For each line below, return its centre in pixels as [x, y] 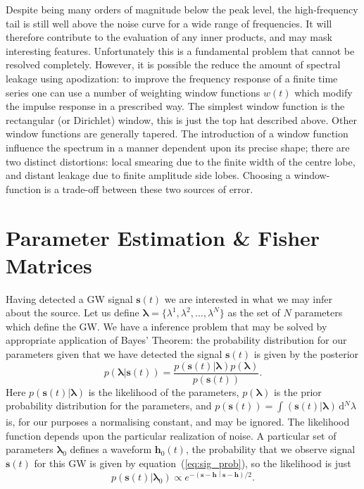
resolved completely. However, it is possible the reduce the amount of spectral [173, 64]
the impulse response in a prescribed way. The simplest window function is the [175, 106]
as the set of [254, 312]
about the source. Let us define [73, 312]
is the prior [297, 391]
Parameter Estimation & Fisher [163, 237]
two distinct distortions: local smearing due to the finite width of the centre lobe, [181, 161]
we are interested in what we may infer [248, 298]
